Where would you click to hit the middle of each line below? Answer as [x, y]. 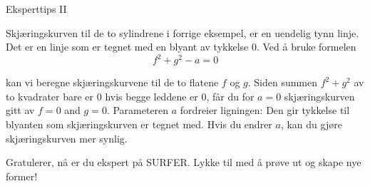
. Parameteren [138, 110]
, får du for [230, 96]
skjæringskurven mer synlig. [67, 138]
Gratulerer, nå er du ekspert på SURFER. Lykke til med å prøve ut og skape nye [184, 162]
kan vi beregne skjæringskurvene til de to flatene [112, 82]
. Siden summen [283, 82]
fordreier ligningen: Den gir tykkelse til [265, 110]
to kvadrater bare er [50, 96]
